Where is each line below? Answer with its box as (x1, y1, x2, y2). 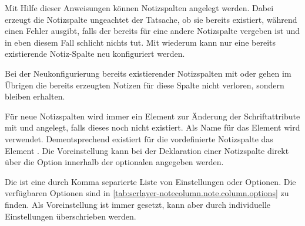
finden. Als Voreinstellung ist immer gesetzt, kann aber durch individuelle (5, 198, 271, 210)
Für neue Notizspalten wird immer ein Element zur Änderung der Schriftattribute (5, 109, 300, 122)
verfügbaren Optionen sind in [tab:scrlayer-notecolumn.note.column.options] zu (5, 187, 289, 199)
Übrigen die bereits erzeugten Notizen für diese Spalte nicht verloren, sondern (5, 78, 284, 91)
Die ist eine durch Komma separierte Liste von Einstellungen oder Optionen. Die (5, 175, 296, 187)
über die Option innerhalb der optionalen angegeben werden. (5, 156, 224, 168)
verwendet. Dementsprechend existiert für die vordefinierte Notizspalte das (5, 132, 273, 145)
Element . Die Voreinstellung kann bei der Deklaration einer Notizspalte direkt (5, 144, 289, 156)
